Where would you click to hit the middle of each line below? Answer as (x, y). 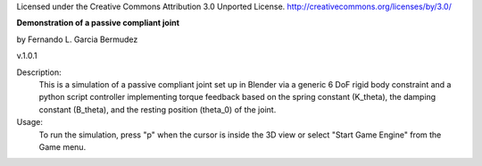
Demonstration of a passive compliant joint (98, 23)
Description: (39, 72)
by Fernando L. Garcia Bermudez (77, 39)
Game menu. (62, 146)
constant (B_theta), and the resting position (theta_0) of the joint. (158, 109)
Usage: (30, 122)
